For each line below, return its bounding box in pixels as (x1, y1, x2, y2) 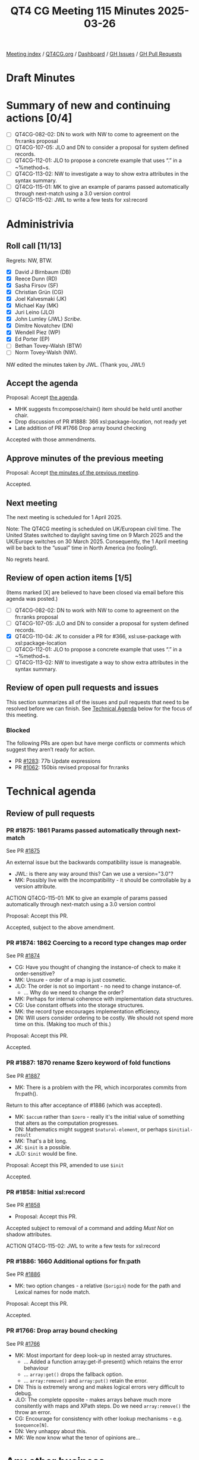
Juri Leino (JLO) (14, 308, 55, 316)
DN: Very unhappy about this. (14, 1427, 87, 1434)
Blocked (6, 726, 31, 734)
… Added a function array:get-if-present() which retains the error (23, 1358, 183, 1365)
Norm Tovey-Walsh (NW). (14, 349, 78, 356)
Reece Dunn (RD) (14, 275, 58, 282)
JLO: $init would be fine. (14, 1150, 78, 1157)
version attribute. (14, 883, 57, 890)
